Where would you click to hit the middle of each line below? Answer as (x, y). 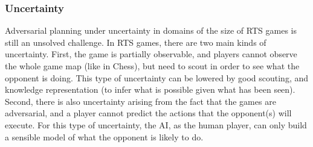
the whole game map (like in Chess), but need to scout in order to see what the (152, 66)
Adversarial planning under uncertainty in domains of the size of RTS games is (151, 30)
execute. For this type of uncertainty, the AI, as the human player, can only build (156, 124)
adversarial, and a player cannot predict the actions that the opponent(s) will (148, 113)
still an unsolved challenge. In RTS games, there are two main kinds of (136, 42)
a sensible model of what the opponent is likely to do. (104, 136)
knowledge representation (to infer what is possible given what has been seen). (150, 89)
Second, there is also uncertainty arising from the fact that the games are (140, 101)
